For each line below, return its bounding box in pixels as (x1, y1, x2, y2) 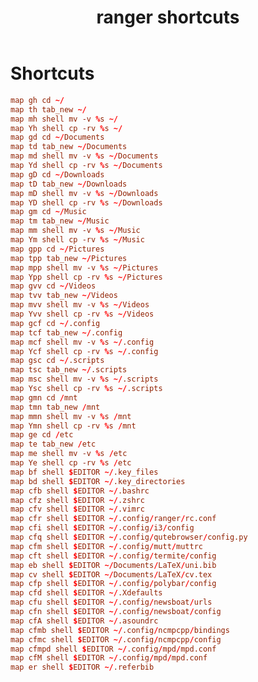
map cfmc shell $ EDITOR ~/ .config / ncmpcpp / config (10, 634, 222, 645)
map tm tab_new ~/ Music (10, 216, 110, 226)
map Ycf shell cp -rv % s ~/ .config (10, 346, 159, 356)
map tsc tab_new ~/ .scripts (10, 365, 128, 375)
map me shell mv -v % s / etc (10, 449, 128, 459)
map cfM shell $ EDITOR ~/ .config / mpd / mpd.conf (10, 653, 208, 663)
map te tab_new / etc (10, 439, 97, 450)
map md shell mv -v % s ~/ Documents (10, 151, 159, 161)
